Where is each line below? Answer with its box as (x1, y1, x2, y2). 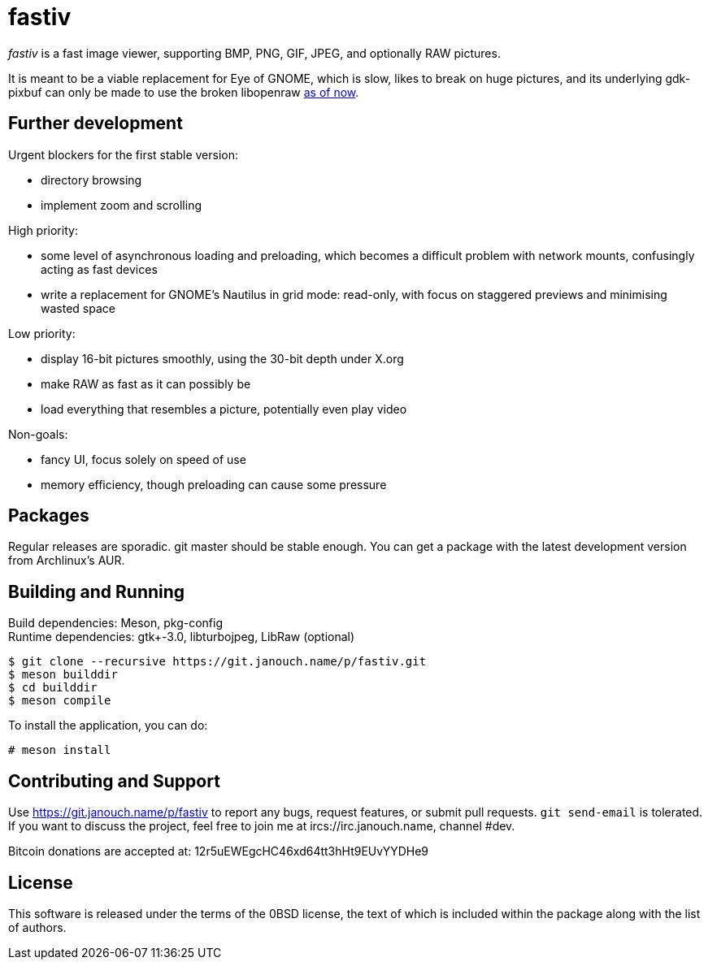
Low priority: (8, 326, 76, 340)
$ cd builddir (8, 681, 98, 695)
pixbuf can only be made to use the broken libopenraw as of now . (8, 84, 359, 99)
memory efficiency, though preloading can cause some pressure (41, 477, 387, 492)
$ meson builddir (8, 668, 118, 682)
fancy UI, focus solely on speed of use (41, 452, 246, 466)
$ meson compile (8, 694, 111, 708)
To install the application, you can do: (8, 718, 208, 733)
